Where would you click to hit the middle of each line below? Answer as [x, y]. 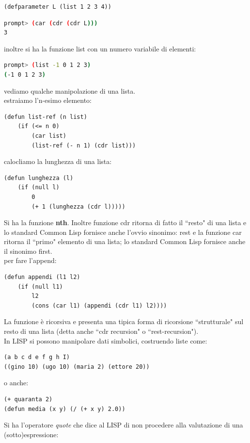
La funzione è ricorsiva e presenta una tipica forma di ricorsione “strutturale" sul [124, 321]
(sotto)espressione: [31, 434]
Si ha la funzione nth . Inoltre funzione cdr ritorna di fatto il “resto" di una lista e [125, 222]
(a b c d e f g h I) [37, 357]
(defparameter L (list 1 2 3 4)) [58, 7]
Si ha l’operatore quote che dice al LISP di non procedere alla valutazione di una [124, 425]
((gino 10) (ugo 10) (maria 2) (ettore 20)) [77, 367]
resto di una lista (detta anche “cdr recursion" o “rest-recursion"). [101, 331]
